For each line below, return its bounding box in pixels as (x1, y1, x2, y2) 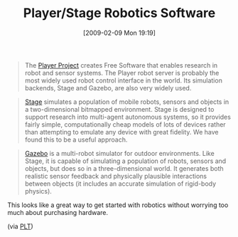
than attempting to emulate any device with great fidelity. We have (24, 127, 219, 136)
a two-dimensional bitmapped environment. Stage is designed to (24, 105, 215, 113)
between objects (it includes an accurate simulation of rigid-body (24, 179, 217, 188)
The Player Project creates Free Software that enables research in (24, 60, 218, 69)
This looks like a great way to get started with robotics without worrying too (7, 201, 229, 209)
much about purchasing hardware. (7, 208, 109, 216)
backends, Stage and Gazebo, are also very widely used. (24, 83, 192, 92)
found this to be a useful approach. (24, 135, 128, 144)
